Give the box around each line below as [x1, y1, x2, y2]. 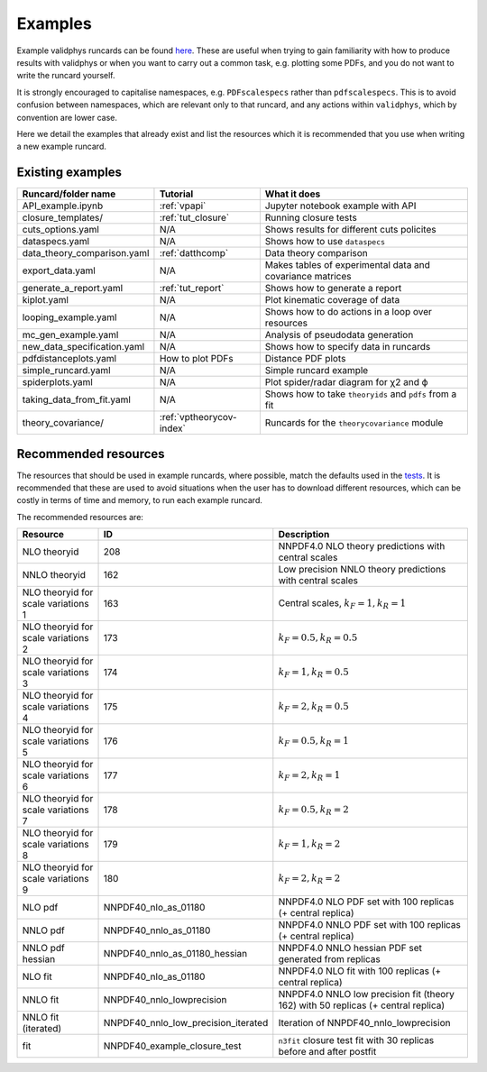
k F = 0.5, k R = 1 [278, 735, 349, 748]
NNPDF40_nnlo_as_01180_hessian [103, 948, 248, 960]
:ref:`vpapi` [159, 199, 207, 212]
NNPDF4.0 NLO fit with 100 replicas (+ [278, 965, 442, 977]
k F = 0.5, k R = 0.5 [278, 632, 358, 646]
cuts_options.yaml [22, 224, 99, 236]
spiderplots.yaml [22, 376, 94, 389]
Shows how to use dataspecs [264, 235, 386, 248]
